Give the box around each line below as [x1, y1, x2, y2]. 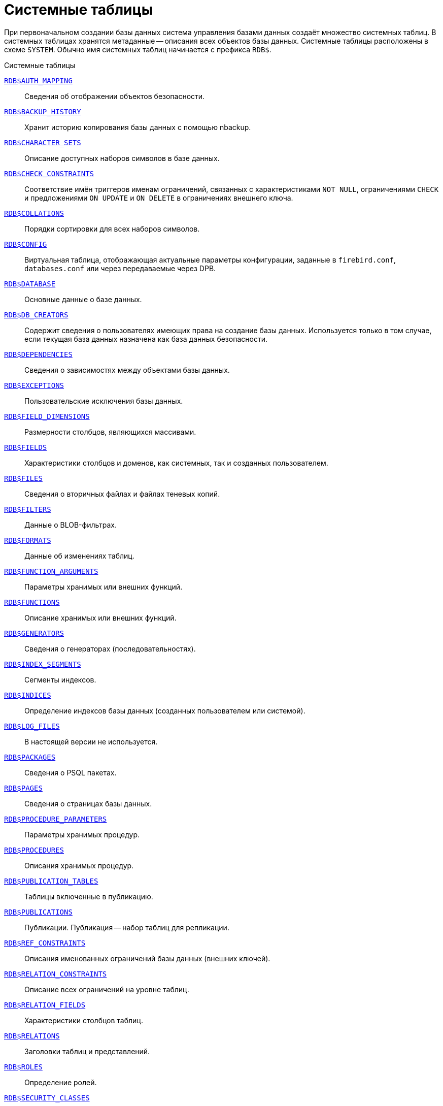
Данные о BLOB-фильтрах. [24, 520, 117, 529]
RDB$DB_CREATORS [4, 310, 69, 319]
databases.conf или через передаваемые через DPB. [24, 264, 216, 273]
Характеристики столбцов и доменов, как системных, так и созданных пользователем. [24, 458, 328, 467]
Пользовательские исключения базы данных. [24, 396, 183, 405]
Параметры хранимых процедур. [24, 830, 140, 839]
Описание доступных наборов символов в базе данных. [24, 153, 220, 162]
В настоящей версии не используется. [24, 737, 158, 746]
